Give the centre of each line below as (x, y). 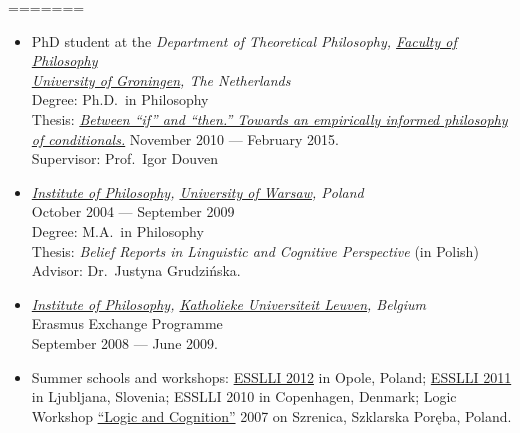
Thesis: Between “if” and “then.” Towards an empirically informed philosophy (269, 118)
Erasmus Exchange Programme (127, 323)
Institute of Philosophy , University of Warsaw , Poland (197, 191)
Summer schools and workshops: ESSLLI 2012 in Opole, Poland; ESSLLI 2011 (271, 376)
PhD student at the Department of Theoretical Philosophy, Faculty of (244, 40)
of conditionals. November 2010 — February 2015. (185, 138)
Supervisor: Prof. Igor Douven (124, 158)
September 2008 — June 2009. (124, 342)
